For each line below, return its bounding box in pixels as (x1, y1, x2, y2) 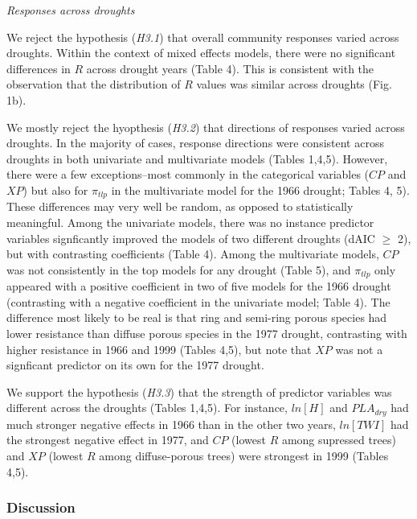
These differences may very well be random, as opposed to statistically (6, 198, 354, 215)
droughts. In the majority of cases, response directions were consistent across (6, 134, 384, 151)
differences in (6, 60, 71, 76)
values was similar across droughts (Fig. (196, 76, 392, 93)
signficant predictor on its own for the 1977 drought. (6, 356, 264, 373)
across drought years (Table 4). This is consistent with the (86, 60, 374, 76)
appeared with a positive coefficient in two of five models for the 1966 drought (6, 278, 391, 295)
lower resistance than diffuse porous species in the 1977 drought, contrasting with (6, 325, 407, 341)
